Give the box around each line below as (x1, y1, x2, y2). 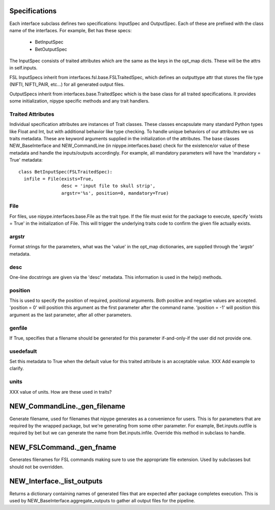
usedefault (9, 347, 37, 354)
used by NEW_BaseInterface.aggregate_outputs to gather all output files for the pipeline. (9, 497, 196, 503)
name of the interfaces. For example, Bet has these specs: (9, 27, 132, 33)
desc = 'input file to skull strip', (61, 183, 155, 189)
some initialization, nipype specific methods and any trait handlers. (9, 98, 150, 104)
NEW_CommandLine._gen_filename (9, 402, 126, 411)
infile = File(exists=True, (23, 176, 94, 182)
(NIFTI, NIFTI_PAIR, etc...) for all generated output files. (9, 82, 125, 88)
